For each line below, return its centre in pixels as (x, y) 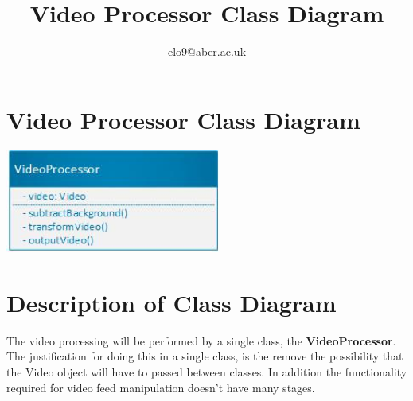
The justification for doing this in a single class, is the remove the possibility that (205, 356)
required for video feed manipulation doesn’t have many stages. (161, 387)
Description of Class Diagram (171, 302)
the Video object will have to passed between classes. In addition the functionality (207, 372)
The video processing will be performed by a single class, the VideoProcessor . (201, 340)
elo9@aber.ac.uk (207, 51)
